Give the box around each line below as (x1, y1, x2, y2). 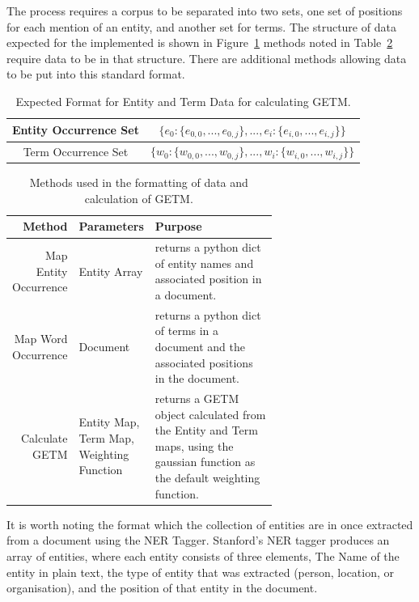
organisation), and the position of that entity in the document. (6, 579, 318, 596)
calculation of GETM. (84, 189, 193, 206)
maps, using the (154, 437, 234, 454)
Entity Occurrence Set (12, 121, 139, 138)
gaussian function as (154, 453, 256, 470)
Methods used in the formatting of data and (29, 174, 248, 191)
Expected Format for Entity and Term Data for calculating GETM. (15, 92, 351, 109)
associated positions (154, 354, 253, 371)
